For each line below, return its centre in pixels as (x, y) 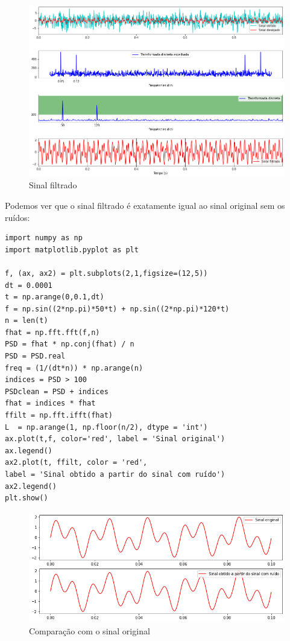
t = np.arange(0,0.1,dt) (55, 297)
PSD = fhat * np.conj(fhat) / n (70, 344)
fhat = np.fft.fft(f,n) (52, 332)
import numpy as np (44, 238)
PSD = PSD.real (35, 356)
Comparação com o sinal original (90, 630)
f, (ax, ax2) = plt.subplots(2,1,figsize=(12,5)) (106, 273)
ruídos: (17, 217)
